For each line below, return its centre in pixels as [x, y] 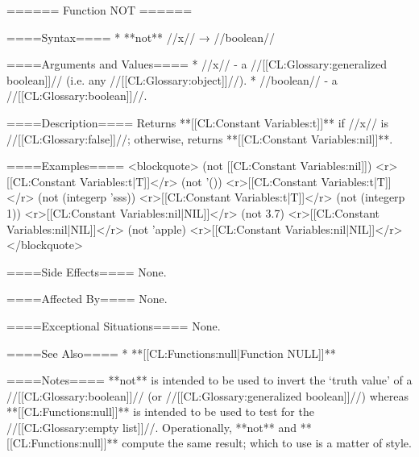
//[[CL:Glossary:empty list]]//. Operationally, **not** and [151, 427]
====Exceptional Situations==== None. [114, 325]
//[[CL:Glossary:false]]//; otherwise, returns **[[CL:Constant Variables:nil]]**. [200, 138]
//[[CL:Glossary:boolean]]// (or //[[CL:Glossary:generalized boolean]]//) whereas [207, 395]
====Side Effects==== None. [87, 271]
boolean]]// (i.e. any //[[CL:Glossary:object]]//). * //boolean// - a [172, 79]
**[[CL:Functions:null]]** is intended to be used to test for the [160, 411]
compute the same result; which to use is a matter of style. [267, 443]
